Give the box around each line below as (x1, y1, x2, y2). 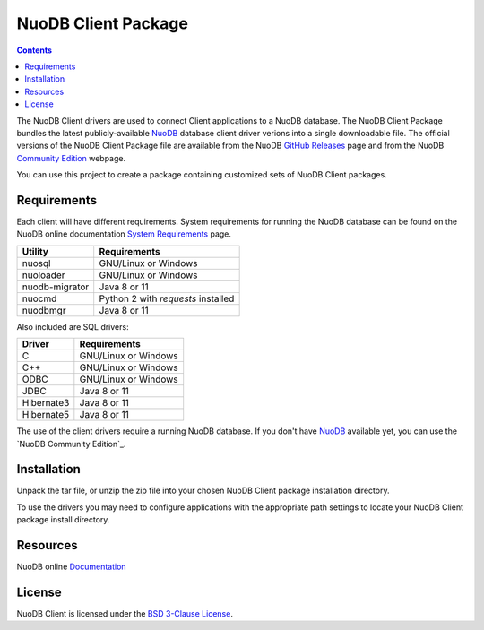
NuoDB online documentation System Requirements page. (16, 229, 232, 239)
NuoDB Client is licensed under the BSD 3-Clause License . (16, 608, 233, 619)
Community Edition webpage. (16, 152, 125, 163)
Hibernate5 (22, 409, 70, 421)
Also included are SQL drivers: (16, 321, 129, 332)
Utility (22, 245, 49, 257)
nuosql (22, 256, 51, 269)
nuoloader (22, 269, 65, 281)
